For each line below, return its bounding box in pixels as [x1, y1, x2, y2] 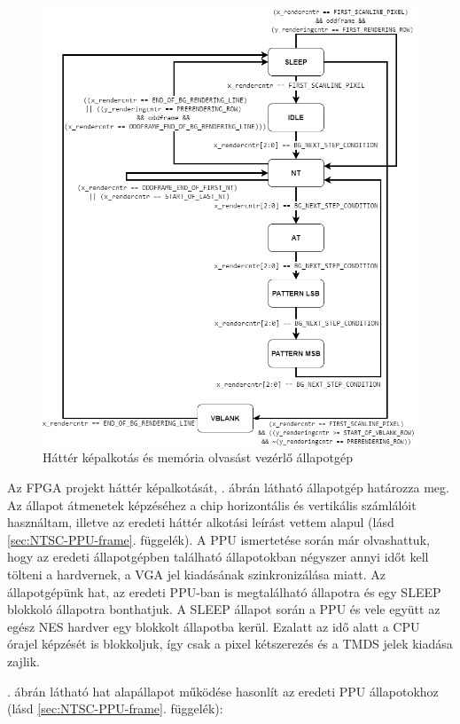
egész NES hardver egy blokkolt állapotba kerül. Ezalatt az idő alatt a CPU [7, 617, 420, 635]
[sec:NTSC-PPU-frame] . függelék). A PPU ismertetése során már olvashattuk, [7, 530, 430, 548]
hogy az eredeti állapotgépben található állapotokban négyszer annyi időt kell [7, 547, 429, 566]
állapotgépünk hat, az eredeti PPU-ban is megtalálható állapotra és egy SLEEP [7, 582, 441, 601]
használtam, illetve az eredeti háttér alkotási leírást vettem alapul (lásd [7, 513, 394, 531]
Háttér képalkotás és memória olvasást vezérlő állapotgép [43, 448, 353, 467]
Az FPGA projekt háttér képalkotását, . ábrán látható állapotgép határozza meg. [7, 478, 449, 497]
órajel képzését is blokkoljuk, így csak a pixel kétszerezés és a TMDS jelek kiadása [7, 634, 453, 653]
